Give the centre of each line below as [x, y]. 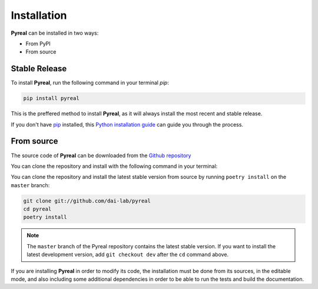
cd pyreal [37, 209]
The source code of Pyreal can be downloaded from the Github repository [101, 155]
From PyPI [38, 44]
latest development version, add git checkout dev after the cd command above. [128, 255]
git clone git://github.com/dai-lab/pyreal [87, 201]
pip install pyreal [51, 98]
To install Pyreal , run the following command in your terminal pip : [90, 83]
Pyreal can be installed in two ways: [55, 33]
